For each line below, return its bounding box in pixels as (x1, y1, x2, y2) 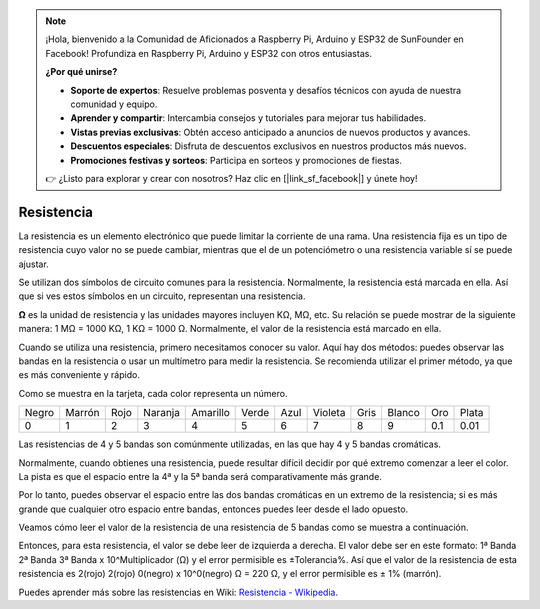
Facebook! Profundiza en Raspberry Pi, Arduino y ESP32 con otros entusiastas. (45, 47, 372, 59)
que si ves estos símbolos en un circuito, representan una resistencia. (18, 290, 306, 302)
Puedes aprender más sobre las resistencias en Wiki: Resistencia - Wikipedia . (18, 586, 339, 598)
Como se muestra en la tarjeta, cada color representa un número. (18, 387, 288, 399)
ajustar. (18, 258, 49, 270)
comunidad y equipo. (70, 98, 158, 110)
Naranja (143, 406, 180, 420)
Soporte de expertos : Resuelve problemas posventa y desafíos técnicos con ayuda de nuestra (70, 84, 462, 96)
